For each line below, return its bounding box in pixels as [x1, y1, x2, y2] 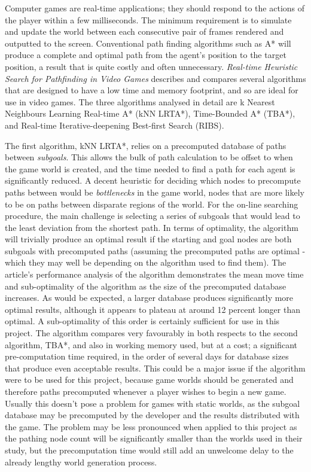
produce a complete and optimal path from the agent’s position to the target [5, 48, 286, 61]
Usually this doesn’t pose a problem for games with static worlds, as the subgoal [5, 397, 300, 409]
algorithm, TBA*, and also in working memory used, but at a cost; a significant [5, 338, 298, 351]
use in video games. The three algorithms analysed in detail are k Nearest [5, 95, 275, 108]
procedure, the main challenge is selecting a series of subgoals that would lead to [5, 209, 300, 222]
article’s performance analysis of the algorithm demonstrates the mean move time [5, 268, 304, 281]
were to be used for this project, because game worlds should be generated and [5, 373, 294, 386]
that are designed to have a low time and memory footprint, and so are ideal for [5, 84, 298, 96]
